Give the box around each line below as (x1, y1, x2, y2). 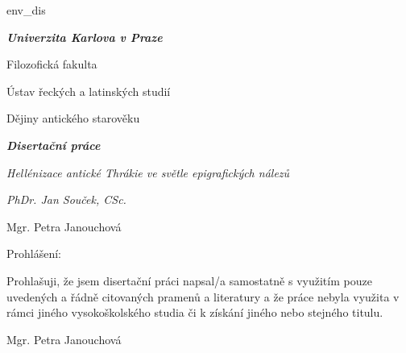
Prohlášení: (6, 245, 61, 262)
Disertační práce (6, 136, 101, 153)
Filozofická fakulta (6, 56, 97, 73)
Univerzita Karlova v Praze (6, 28, 163, 45)
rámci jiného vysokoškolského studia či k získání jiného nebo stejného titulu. (6, 304, 383, 321)
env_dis (6, 2, 46, 18)
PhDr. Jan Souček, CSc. (6, 191, 126, 208)
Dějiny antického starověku (6, 110, 140, 127)
